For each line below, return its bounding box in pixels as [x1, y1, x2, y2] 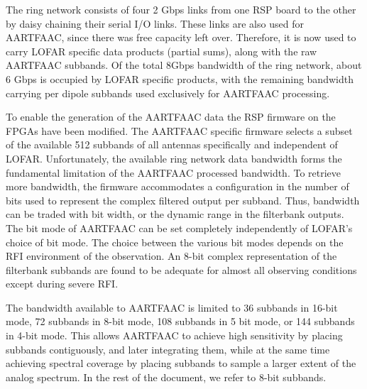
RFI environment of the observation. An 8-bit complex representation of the [6, 248, 337, 263]
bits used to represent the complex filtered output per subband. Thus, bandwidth [6, 192, 360, 207]
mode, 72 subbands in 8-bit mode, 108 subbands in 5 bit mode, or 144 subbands [6, 314, 355, 329]
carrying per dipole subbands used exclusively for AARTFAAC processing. [6, 85, 330, 100]
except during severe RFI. [6, 276, 119, 291]
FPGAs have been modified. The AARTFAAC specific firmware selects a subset [6, 123, 353, 138]
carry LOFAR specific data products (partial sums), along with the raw [6, 43, 317, 58]
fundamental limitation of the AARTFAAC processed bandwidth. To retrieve [6, 165, 341, 180]
